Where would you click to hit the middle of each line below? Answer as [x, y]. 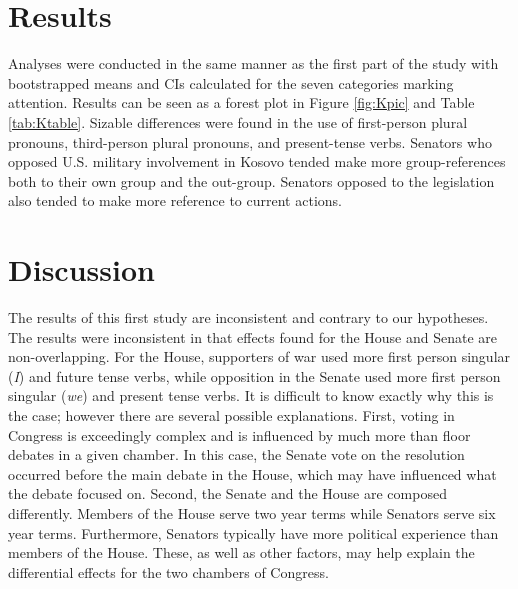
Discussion [81, 269]
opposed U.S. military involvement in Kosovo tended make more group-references [257, 161]
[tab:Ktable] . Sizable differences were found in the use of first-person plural [238, 121]
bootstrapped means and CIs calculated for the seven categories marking [231, 82]
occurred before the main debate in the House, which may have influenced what [252, 473]
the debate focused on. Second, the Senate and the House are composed [227, 493]
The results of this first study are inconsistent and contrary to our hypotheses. [248, 317]
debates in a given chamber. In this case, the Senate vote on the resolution [236, 454]
